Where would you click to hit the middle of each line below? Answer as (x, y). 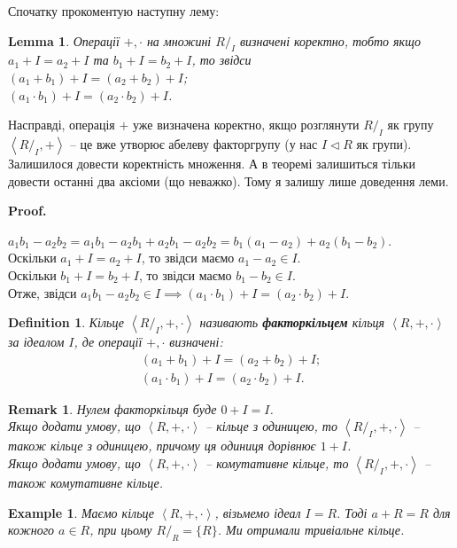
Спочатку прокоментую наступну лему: (114, 11)
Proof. (27, 211)
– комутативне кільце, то (277, 462)
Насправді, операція (62, 125)
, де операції (108, 342)
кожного (31, 530)
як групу (411, 125)
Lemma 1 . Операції (64, 40)
